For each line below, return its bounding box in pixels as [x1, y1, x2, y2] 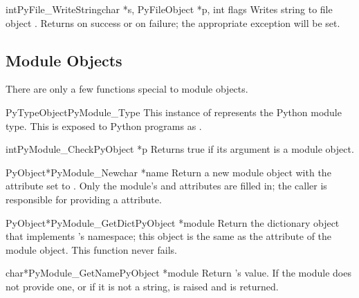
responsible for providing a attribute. [6, 192, 162, 206]
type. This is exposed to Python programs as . [6, 118, 202, 133]
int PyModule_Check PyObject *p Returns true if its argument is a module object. [6, 142, 354, 156]
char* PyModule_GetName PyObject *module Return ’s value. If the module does [6, 266, 351, 280]
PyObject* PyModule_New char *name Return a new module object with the [6, 165, 331, 179]
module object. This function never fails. [6, 242, 177, 257]
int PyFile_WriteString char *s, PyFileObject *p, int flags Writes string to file [6, 2, 333, 16]
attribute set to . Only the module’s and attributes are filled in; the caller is [6, 178, 327, 193]
